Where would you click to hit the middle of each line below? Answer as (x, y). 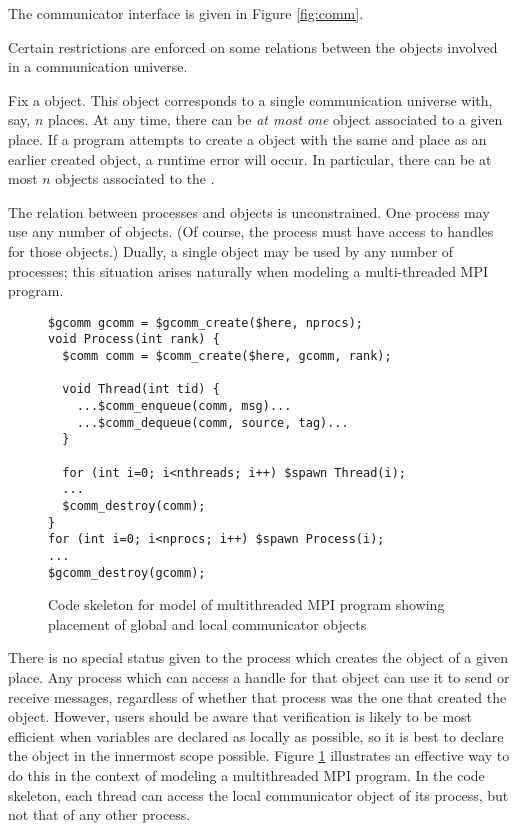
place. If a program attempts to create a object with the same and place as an (247, 138)
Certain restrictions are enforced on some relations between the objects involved (253, 46)
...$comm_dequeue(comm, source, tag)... (212, 422)
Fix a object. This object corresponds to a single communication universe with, (250, 99)
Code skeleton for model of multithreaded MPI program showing (246, 604)
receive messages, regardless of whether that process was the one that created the (257, 696)
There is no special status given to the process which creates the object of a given (258, 657)
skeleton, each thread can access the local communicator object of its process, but (258, 794)
